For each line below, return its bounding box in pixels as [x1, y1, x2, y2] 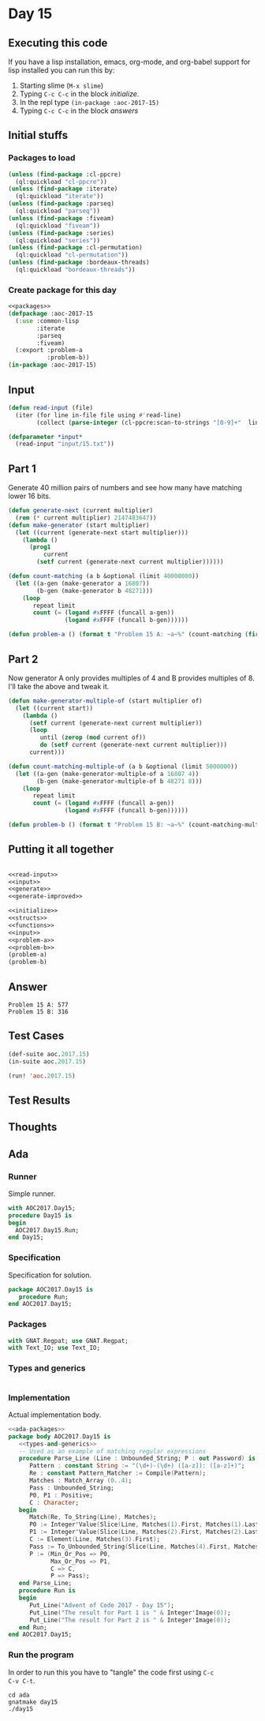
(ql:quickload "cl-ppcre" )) [15, 178, 108, 186]
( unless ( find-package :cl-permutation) [8, 244, 144, 252]
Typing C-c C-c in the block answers [19, 106, 139, 115]
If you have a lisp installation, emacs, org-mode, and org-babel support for [8, 57, 251, 66]
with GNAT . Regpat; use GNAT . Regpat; [8, 1337, 129, 1344]
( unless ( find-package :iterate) [8, 185, 118, 193]
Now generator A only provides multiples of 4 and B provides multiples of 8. [8, 673, 255, 683]
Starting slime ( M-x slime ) [19, 81, 104, 90]
